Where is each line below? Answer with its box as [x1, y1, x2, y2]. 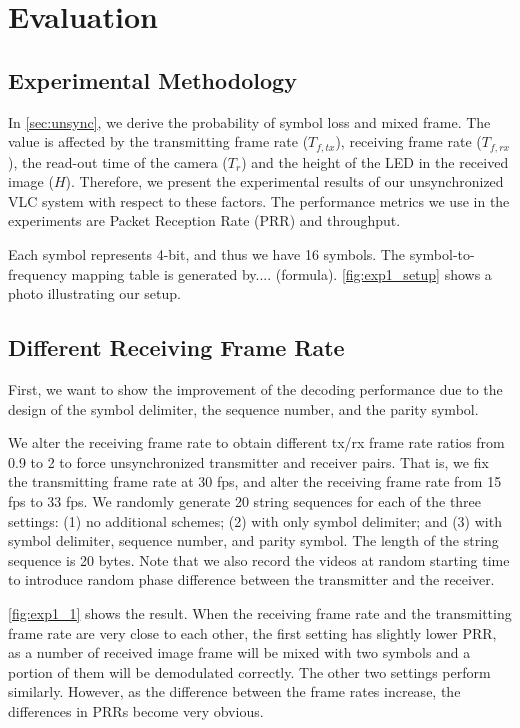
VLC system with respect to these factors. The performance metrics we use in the [8, 190, 510, 211]
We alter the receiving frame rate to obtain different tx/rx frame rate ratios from [8, 432, 505, 453]
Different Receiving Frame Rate [8, 332, 345, 363]
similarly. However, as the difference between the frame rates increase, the [8, 681, 461, 702]
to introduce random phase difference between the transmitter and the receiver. [8, 569, 495, 590]
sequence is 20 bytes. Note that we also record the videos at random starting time [8, 549, 510, 570]
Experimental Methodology [8, 64, 297, 95]
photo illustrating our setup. [8, 283, 181, 304]
